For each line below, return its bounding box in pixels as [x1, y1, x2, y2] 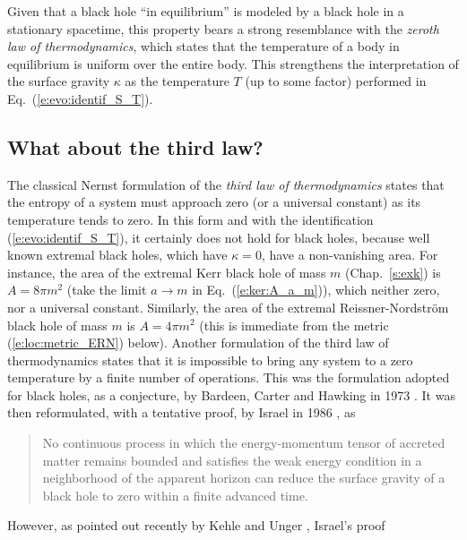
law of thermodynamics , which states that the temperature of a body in [7, 37, 400, 56]
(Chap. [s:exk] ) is [345, 262, 441, 281]
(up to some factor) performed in [245, 72, 427, 90]
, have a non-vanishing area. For [261, 245, 438, 264]
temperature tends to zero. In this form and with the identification [7, 210, 374, 228]
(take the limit [66, 280, 147, 299]
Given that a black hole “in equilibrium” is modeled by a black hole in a [7, 2, 404, 20]
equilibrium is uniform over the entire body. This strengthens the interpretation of [7, 54, 459, 73]
